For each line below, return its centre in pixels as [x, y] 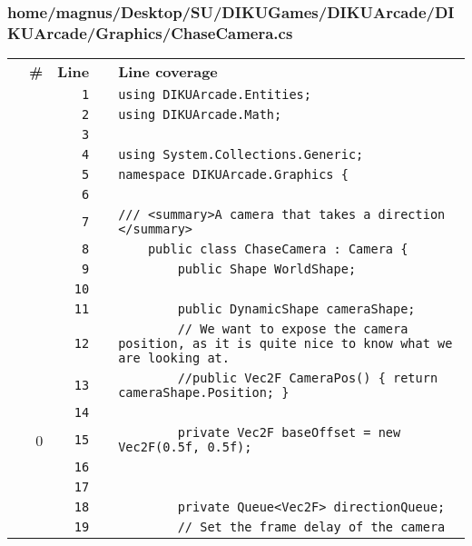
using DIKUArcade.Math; [200, 115]
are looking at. [174, 358]
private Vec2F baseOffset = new [289, 433]
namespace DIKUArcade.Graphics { [233, 175]
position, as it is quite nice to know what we [285, 344]
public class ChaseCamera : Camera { [278, 249]
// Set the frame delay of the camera [311, 527]
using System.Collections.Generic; [241, 155]
